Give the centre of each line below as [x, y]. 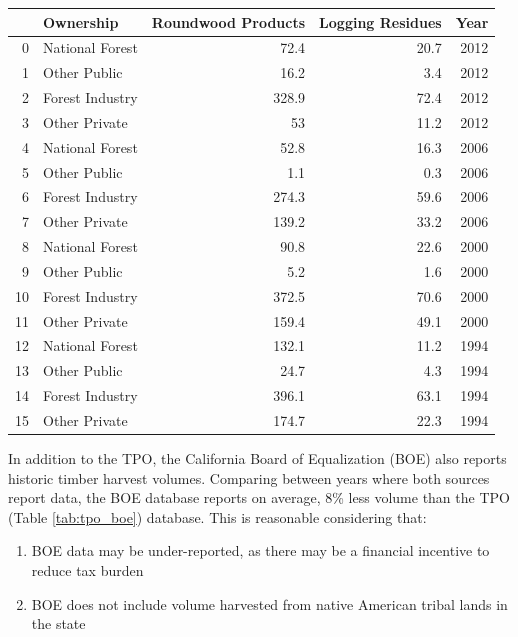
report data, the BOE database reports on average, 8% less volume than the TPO [259, 497]
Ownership [81, 21]
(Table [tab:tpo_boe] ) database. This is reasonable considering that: [217, 516]
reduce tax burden [87, 570]
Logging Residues [380, 21]
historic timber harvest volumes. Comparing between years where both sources [249, 477]
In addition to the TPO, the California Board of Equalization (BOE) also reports [257, 458]
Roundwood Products [228, 21]
